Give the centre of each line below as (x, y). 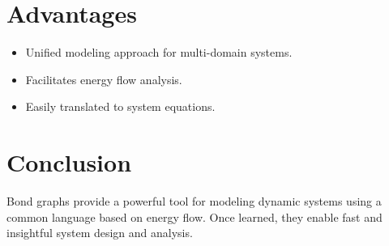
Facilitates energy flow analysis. (104, 79)
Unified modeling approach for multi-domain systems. (159, 52)
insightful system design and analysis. (100, 233)
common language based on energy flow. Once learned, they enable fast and (194, 216)
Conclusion (69, 162)
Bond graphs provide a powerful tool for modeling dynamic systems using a (194, 201)
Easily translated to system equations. (120, 106)
